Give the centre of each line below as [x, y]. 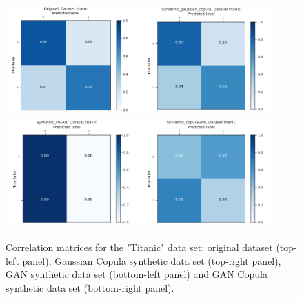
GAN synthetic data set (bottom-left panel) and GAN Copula [137, 274]
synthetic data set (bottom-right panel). [90, 287]
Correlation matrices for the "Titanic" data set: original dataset [139, 247]
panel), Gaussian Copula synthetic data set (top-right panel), [152, 260]
